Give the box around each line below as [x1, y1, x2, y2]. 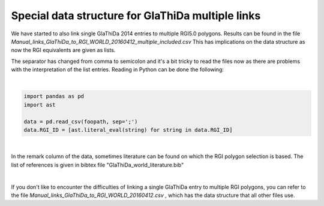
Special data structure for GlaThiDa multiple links [11, 9, 261, 22]
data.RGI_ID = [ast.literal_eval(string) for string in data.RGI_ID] [23, 126, 233, 134]
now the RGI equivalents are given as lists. [11, 47, 116, 54]
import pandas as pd [23, 93, 84, 100]
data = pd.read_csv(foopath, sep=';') [23, 118, 138, 125]
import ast [23, 101, 56, 108]
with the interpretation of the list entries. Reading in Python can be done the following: [11, 66, 224, 73]
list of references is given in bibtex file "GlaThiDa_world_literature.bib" [11, 161, 184, 168]
